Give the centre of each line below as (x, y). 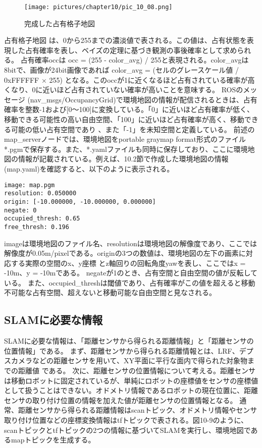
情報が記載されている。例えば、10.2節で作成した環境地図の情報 (123, 159)
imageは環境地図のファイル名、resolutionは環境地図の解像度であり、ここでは (131, 243)
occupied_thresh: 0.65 (42, 219)
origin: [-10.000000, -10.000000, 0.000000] (80, 202)
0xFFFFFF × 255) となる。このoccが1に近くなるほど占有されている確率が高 (129, 79)
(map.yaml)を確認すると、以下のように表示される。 (89, 168)
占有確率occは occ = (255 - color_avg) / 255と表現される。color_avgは (135, 60)
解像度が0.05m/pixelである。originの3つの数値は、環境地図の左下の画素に (125, 253)
